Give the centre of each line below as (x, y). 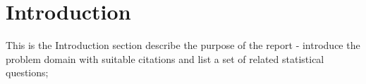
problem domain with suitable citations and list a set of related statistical (165, 58)
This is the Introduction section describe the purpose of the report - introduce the (183, 45)
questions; (27, 72)
